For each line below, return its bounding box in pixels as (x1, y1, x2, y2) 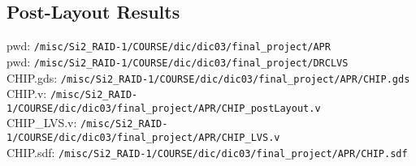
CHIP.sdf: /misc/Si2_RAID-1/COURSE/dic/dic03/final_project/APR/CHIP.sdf (6, 143, 408, 160)
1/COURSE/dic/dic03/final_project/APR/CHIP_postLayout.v (6, 102, 321, 114)
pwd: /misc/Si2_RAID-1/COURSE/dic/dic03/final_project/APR (6, 37, 331, 54)
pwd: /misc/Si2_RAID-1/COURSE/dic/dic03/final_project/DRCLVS (6, 53, 349, 70)
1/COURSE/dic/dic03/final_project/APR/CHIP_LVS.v (6, 132, 280, 144)
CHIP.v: (6, 85, 47, 102)
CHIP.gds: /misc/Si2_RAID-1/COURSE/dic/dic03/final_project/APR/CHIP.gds (6, 69, 410, 86)
